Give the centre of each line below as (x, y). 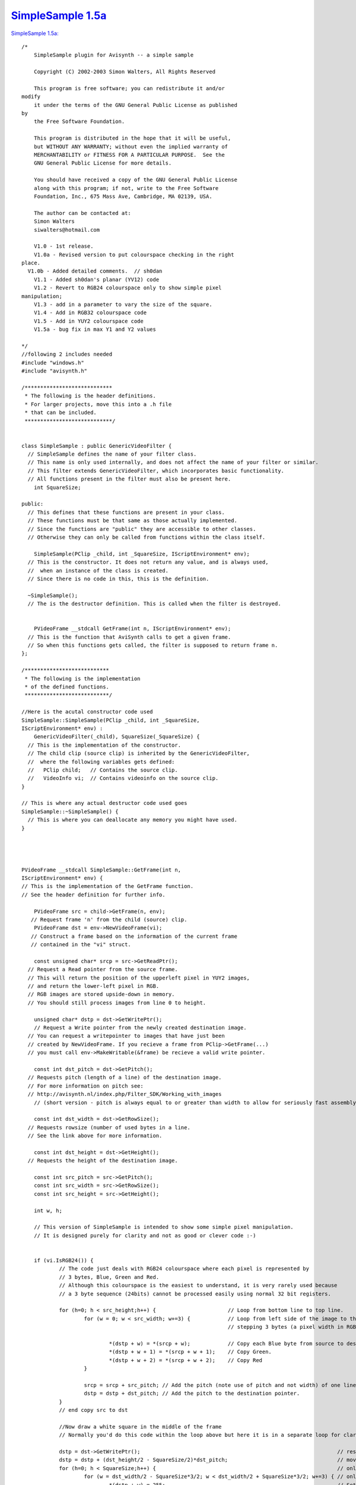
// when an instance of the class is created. (98, 571)
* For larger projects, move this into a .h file (98, 404)
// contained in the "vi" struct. (81, 945)
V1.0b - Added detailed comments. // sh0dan (95, 271)
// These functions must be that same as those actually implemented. (132, 521)
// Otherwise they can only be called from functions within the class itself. (147, 537)
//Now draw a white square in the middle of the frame (140, 1426)
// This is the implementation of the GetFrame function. (108, 886)
